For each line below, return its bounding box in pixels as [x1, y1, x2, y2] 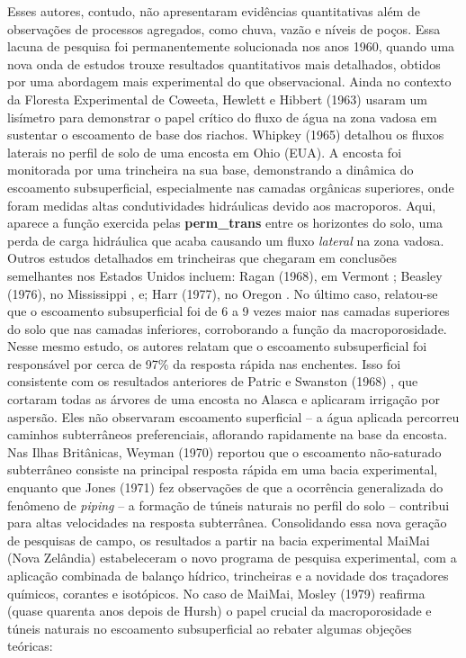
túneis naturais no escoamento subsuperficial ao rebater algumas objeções [7, 618, 412, 637]
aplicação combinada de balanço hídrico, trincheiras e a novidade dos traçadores [7, 566, 449, 584]
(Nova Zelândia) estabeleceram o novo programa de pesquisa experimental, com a [7, 548, 457, 567]
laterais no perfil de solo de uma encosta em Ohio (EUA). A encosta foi [7, 142, 402, 161]
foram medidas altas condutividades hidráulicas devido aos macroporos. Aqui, [7, 195, 436, 214]
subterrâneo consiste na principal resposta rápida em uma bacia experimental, [7, 460, 438, 479]
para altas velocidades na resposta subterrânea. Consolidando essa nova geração [7, 513, 447, 532]
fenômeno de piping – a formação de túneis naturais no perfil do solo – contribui [7, 495, 450, 514]
